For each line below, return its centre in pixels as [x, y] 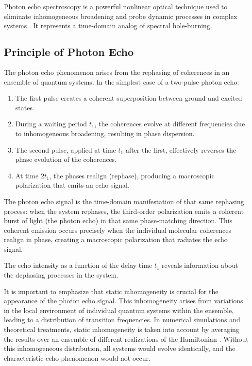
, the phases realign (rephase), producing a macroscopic [132, 175]
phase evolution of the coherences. [66, 159]
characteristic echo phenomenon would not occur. [77, 357]
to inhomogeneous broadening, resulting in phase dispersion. [105, 133]
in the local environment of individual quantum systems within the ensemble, [119, 310]
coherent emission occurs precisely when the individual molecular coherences [118, 230]
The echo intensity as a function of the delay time [78, 265]
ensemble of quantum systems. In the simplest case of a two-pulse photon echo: [122, 81]
